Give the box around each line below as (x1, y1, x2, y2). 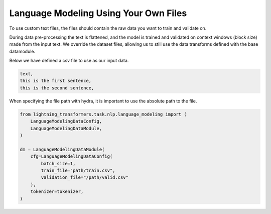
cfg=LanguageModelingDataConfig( (30, 154, 113, 159)
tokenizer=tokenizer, (30, 189, 84, 194)
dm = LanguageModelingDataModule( (20, 146, 105, 152)
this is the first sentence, (20, 78, 92, 84)
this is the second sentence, (20, 85, 94, 90)
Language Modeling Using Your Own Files (9, 8, 187, 19)
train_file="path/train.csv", (41, 167, 115, 173)
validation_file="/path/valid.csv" (41, 175, 129, 180)
